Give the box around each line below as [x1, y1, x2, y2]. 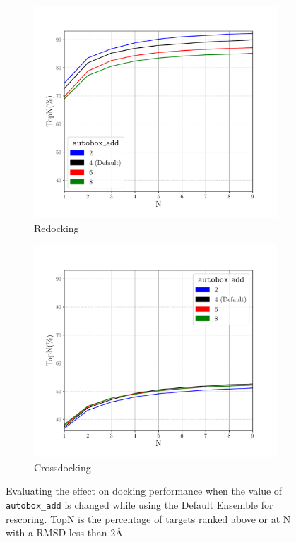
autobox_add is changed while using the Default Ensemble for [6, 497, 273, 512]
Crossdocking [34, 459, 91, 474]
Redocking [34, 220, 79, 235]
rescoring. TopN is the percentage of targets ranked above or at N [6, 511, 291, 526]
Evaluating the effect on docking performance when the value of [6, 483, 283, 498]
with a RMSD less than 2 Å [6, 525, 123, 540]
